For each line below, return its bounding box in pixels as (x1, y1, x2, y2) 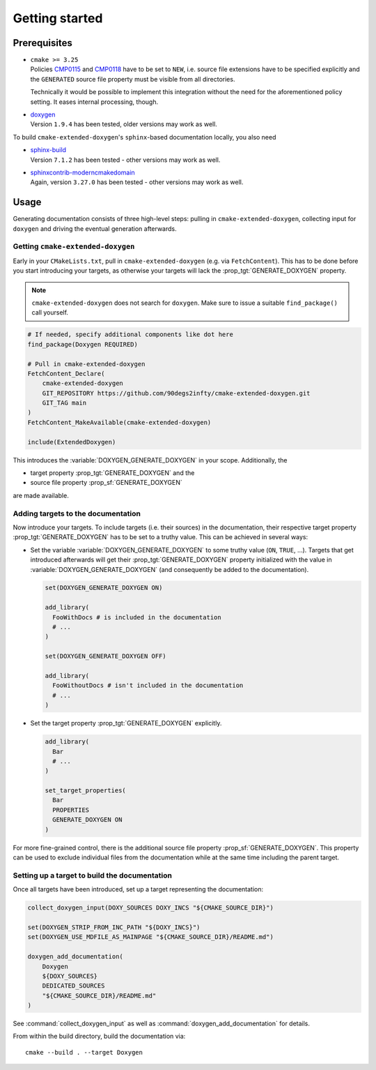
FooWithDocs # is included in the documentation (52, 613, 222, 621)
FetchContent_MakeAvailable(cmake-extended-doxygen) (27, 419, 212, 426)
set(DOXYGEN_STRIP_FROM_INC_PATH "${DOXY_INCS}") (27, 923, 201, 931)
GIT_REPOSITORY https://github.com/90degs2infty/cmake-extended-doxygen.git (42, 389, 311, 397)
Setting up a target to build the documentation (13, 871, 172, 880)
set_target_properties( (45, 787, 127, 794)
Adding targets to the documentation (13, 508, 141, 518)
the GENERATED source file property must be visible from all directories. (30, 75, 235, 83)
